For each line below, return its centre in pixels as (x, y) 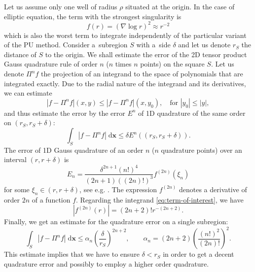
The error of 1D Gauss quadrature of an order (74, 150)
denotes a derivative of (213, 189)
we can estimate (28, 93)
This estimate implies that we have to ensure (72, 254)
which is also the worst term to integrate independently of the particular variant (125, 35)
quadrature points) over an (201, 150)
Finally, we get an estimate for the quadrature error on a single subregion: (116, 221)
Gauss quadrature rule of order (51, 64)
